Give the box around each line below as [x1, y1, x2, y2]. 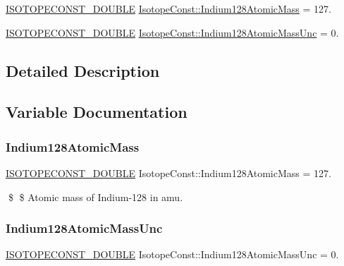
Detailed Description [6, 59, 160, 81]
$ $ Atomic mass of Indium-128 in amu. [8, 189, 183, 204]
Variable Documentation [6, 101, 188, 123]
